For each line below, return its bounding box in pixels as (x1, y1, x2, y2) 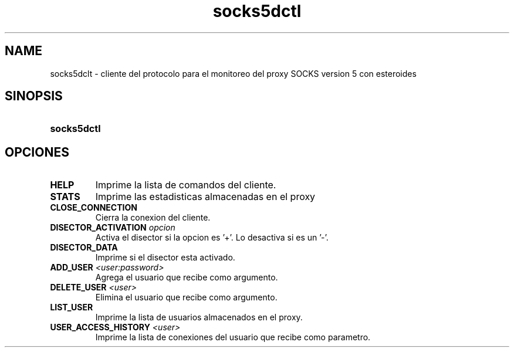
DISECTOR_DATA (50, 242, 118, 253)
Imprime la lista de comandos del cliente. (95, 179, 276, 191)
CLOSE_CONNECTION (50, 202, 137, 213)
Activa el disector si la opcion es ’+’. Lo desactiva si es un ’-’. (95, 232, 329, 243)
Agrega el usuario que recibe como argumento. (95, 272, 278, 283)
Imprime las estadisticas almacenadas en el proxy (95, 191, 316, 203)
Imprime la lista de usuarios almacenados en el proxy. (95, 312, 303, 323)
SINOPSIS (5, 89, 63, 104)
